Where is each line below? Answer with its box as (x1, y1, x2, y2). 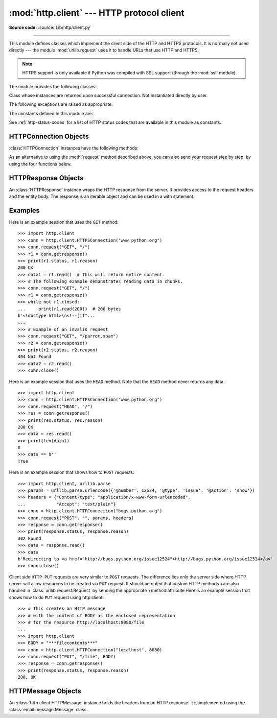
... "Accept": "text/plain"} (18, 501, 116, 507)
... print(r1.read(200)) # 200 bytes (18, 306, 121, 311)
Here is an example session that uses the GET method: (9, 219, 119, 225)
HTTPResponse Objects (9, 174, 84, 182)
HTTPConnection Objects (9, 132, 89, 141)
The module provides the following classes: (9, 83, 97, 89)
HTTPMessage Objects (9, 687, 82, 695)
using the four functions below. (9, 161, 72, 167)
